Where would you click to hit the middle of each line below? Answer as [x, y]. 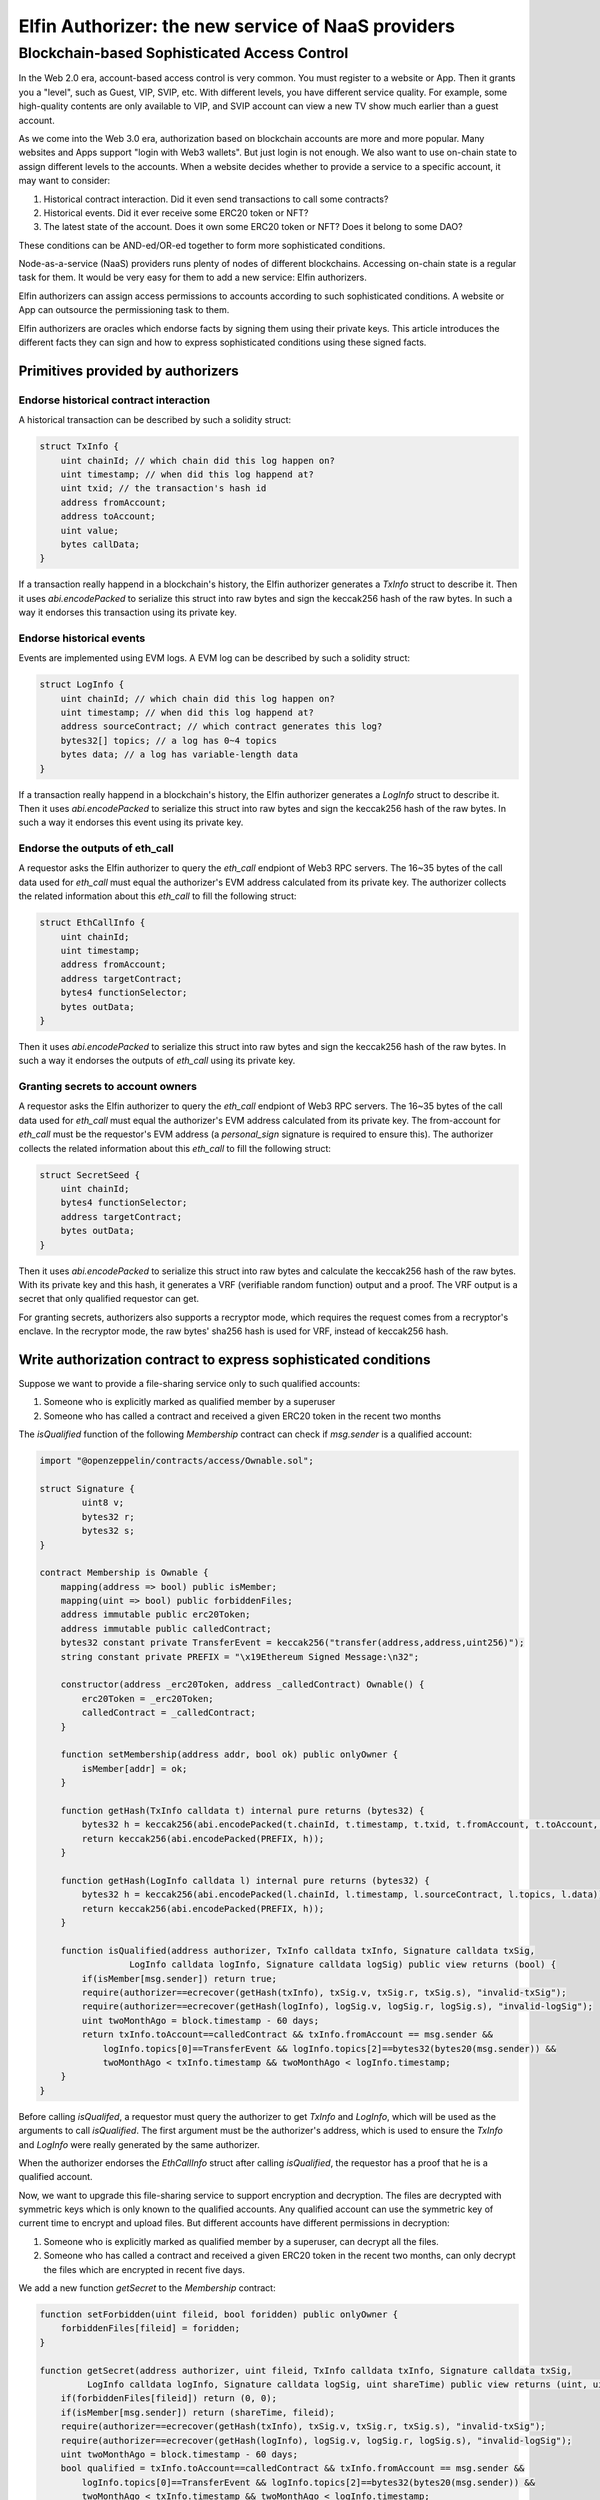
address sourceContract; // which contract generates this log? [221, 726]
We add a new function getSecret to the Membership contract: [147, 2288]
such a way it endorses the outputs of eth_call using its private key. [157, 1061]
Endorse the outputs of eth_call [96, 848]
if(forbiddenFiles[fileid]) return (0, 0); [168, 2398]
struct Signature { [87, 1488]
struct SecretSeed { [89, 1174]
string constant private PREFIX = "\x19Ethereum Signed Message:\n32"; [240, 1656]
